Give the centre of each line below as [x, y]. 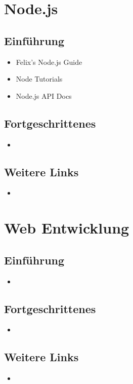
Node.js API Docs [44, 95]
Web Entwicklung [67, 228]
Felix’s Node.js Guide [49, 62]
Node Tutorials [39, 79]
